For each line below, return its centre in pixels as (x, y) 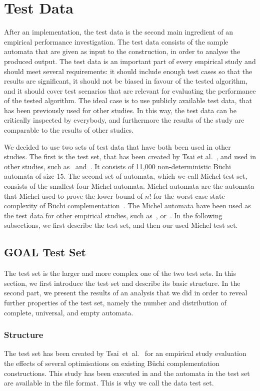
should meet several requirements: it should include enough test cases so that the (128, 71)
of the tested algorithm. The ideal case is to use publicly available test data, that (128, 100)
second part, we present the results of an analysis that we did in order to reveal (126, 293)
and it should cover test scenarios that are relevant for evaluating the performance (130, 90)
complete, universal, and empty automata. (69, 312)
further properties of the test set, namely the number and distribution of (115, 302)
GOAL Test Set (45, 252)
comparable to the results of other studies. (69, 130)
